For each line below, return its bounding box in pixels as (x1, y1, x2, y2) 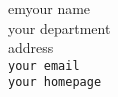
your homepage (8, 75, 102, 90)
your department (8, 17, 111, 38)
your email (8, 58, 80, 73)
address (8, 37, 54, 58)
